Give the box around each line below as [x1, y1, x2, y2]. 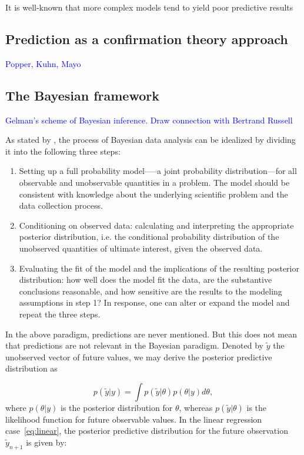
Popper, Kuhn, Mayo [5, 57, 81, 69]
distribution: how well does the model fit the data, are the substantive [19, 273, 272, 286]
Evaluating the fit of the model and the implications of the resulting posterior [19, 262, 299, 274]
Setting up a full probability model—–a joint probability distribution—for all [19, 165, 297, 177]
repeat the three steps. [19, 307, 101, 320]
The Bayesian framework [5, 86, 159, 104]
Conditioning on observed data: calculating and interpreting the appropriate [19, 219, 294, 231]
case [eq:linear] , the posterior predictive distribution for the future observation [5, 424, 288, 437]
